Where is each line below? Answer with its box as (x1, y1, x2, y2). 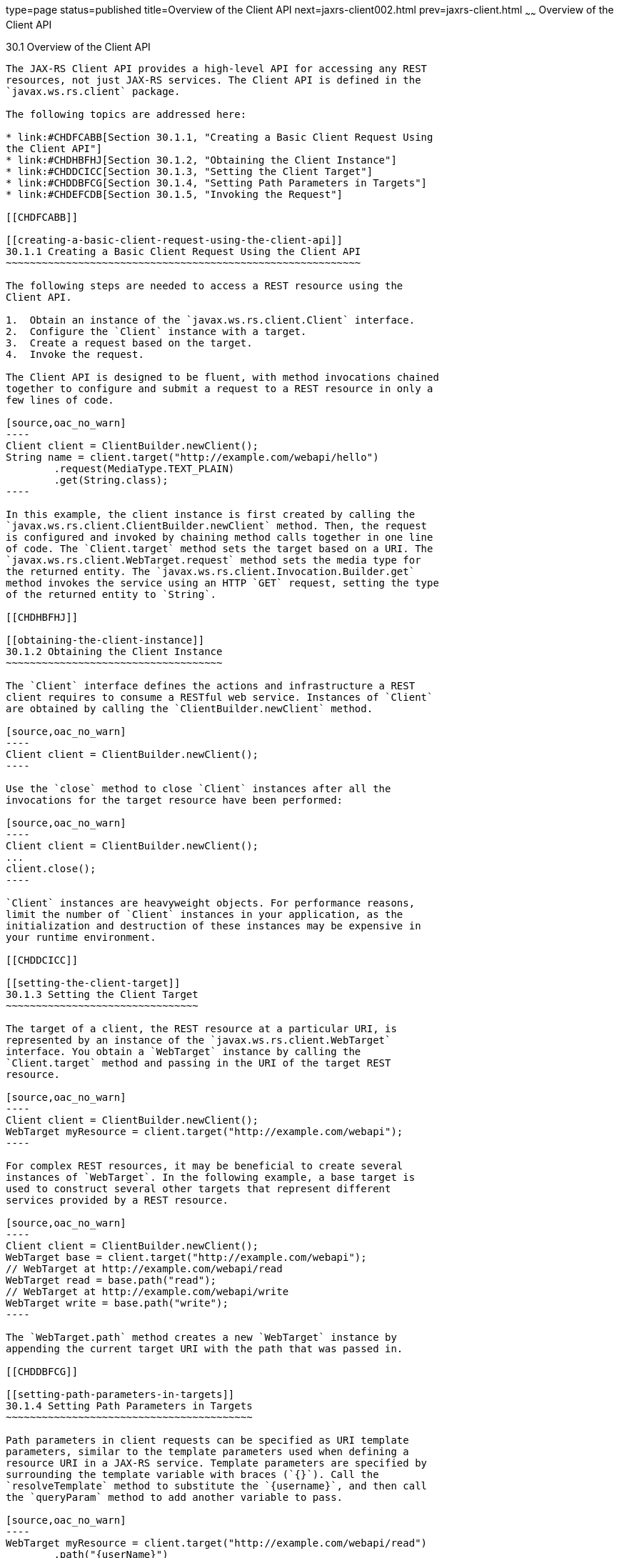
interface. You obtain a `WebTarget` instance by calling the (6, 1045, 361, 1057)
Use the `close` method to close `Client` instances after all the (6, 782, 391, 794)
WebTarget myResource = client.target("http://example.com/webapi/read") (6, 1537, 428, 1549)
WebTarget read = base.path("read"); (6, 1274, 217, 1286)
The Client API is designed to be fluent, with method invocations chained (6, 371, 439, 383)
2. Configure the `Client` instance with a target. (6, 325, 307, 337)
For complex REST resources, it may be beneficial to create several (6, 1159, 403, 1172)
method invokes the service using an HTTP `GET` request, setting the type (6, 576, 439, 589)
